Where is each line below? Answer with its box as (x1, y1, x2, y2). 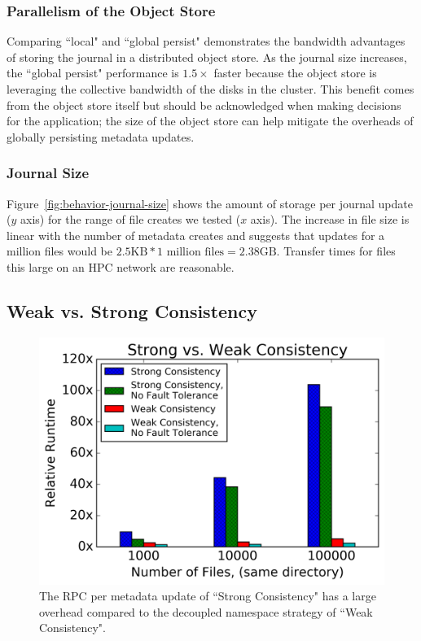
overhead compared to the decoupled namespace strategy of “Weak (39, 603, 373, 620)
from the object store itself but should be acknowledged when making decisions (7, 96, 401, 113)
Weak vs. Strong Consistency (7, 298, 258, 323)
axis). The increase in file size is (250, 211, 410, 228)
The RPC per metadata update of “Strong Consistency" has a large (39, 587, 376, 604)
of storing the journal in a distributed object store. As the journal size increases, (7, 48, 407, 65)
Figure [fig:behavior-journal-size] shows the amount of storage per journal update (7, 194, 413, 211)
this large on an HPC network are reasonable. (7, 258, 235, 275)
